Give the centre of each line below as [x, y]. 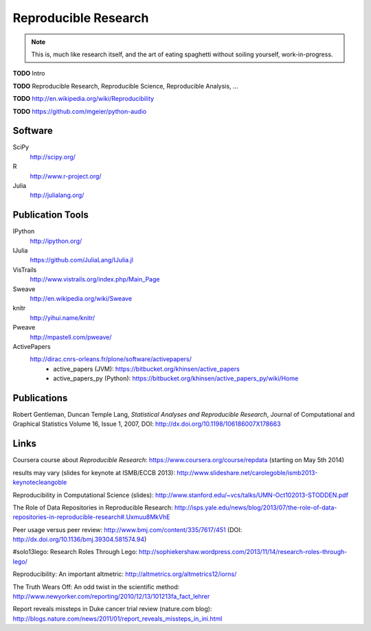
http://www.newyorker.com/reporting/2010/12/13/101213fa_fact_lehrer [111, 597]
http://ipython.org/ [56, 241]
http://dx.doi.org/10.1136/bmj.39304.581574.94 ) [80, 540]
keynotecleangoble [40, 482]
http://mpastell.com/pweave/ [71, 337]
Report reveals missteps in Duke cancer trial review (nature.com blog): [112, 609]
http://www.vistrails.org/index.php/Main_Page [95, 279]
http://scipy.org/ [53, 157]
